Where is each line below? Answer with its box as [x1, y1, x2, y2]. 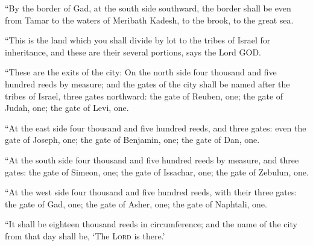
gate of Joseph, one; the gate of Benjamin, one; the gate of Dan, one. [5, 133, 260, 146]
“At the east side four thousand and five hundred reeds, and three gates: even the [5, 121, 306, 134]
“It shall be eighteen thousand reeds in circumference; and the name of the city [5, 218, 297, 230]
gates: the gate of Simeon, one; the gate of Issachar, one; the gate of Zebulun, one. [5, 165, 309, 178]
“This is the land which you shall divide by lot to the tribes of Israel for [5, 34, 271, 46]
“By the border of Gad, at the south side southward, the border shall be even [5, 2, 291, 14]
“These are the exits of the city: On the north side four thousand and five [5, 66, 277, 78]
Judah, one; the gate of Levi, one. [5, 101, 129, 114]
